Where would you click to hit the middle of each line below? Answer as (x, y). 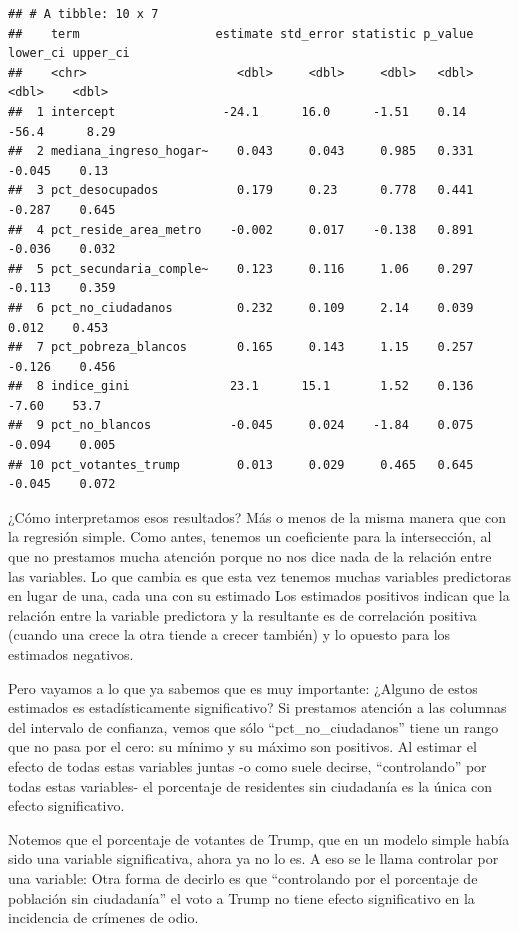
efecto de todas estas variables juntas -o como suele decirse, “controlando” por (247, 765)
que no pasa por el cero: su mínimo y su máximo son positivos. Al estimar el (242, 746)
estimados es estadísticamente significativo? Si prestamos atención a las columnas (257, 707)
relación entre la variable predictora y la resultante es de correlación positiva (242, 614)
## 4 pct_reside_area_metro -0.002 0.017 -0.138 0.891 (241, 229)
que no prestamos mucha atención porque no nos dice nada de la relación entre (250, 556)
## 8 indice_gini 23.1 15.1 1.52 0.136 (241, 386)
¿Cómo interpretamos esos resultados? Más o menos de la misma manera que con (257, 516)
